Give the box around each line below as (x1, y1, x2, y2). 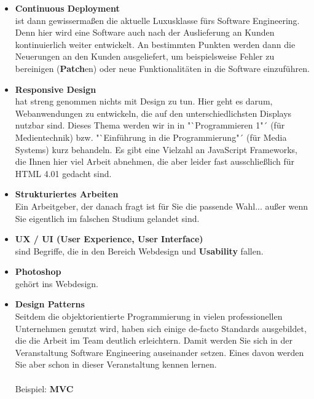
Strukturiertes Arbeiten (15, 188, 119, 200)
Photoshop (15, 265, 61, 278)
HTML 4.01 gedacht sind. (15, 167, 112, 180)
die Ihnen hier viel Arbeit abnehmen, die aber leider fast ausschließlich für (15, 155, 295, 168)
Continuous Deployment (15, 2, 120, 14)
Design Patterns (15, 298, 85, 310)
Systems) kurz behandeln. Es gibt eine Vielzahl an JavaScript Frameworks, (15, 143, 297, 156)
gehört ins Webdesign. (15, 277, 98, 290)
